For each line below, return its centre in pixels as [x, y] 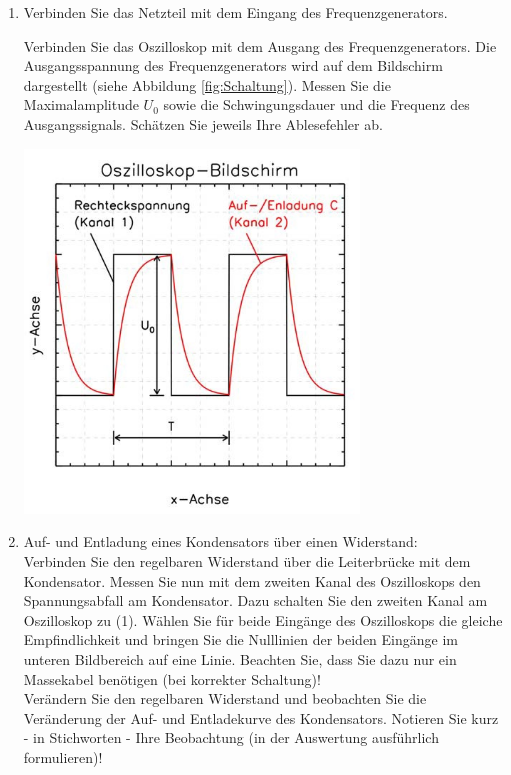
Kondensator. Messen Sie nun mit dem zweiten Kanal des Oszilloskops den [252, 580]
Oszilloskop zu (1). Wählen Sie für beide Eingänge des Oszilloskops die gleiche [263, 619]
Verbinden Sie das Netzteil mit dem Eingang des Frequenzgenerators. [235, 12]
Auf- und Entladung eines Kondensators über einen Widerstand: [220, 541]
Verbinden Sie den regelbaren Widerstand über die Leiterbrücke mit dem [247, 561]
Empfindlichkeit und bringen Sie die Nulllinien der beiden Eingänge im [240, 639]
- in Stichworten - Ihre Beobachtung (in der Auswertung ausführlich [231, 737]
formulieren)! [63, 757]
